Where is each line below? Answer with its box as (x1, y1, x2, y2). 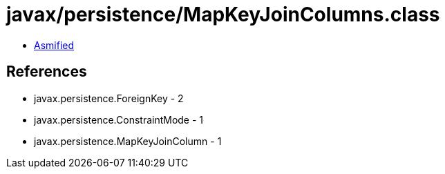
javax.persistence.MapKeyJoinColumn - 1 (34, 135, 222, 147)
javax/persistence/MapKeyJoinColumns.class (6, 3, 440, 26)
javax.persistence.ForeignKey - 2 (34, 92, 184, 104)
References (6, 63, 87, 81)
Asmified (34, 39, 75, 51)
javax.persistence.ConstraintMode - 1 (34, 113, 204, 126)
